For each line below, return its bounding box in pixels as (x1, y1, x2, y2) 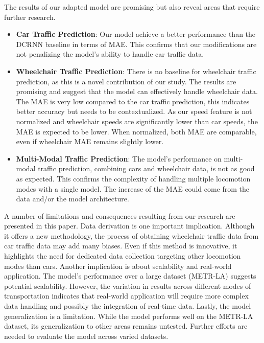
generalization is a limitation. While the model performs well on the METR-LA (4, 310, 253, 321)
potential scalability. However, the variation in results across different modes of (4, 280, 251, 291)
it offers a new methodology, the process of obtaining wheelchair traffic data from (4, 230, 259, 241)
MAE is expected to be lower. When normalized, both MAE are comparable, (16, 126, 257, 136)
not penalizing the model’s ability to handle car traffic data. (16, 49, 204, 59)
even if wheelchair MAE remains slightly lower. (16, 136, 164, 147)
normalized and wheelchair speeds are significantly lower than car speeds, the (16, 116, 258, 126)
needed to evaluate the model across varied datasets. (4, 330, 169, 341)
